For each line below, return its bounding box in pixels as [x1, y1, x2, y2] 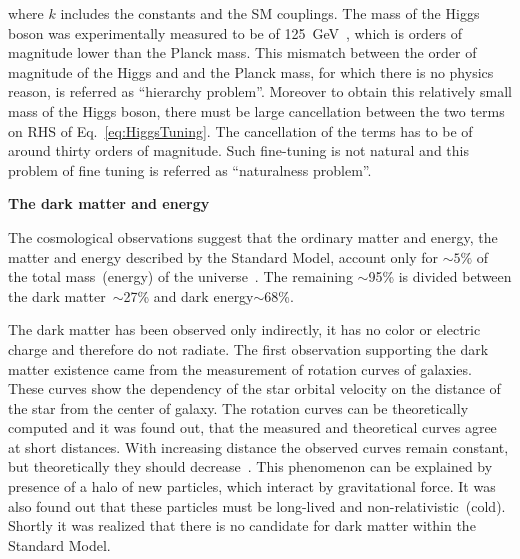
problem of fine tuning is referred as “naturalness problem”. [8, 159, 372, 180]
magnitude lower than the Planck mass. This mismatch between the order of [8, 42, 477, 63]
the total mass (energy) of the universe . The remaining [8, 266, 353, 287]
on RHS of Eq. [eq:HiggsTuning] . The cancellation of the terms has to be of [8, 120, 473, 141]
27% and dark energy [123, 285, 254, 306]
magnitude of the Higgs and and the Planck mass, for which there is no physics [8, 61, 494, 82]
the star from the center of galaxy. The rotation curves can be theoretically [8, 397, 469, 418]
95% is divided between [368, 266, 512, 287]
